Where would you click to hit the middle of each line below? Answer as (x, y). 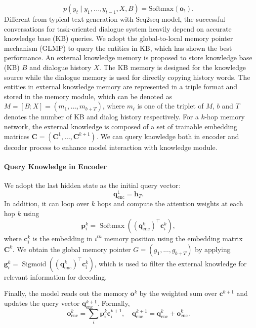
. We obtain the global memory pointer (72, 249)
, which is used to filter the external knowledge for (171, 263)
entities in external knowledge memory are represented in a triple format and (121, 87)
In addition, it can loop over (47, 203)
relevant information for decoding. (56, 276)
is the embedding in (63, 238)
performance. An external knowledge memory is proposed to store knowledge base (128, 57)
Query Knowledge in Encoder (56, 166)
